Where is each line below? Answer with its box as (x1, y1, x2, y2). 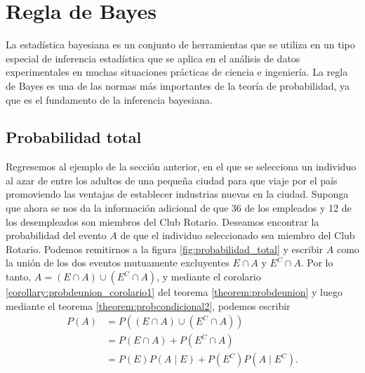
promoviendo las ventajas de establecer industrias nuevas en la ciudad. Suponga (6, 186, 349, 201)
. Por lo (300, 255, 333, 270)
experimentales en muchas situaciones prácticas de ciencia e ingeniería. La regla (6, 65, 348, 79)
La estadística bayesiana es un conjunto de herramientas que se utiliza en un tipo (6, 37, 355, 52)
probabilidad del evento (6, 228, 107, 243)
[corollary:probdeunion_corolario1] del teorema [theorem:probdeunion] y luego (6, 285, 343, 299)
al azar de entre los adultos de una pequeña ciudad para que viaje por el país (6, 172, 338, 187)
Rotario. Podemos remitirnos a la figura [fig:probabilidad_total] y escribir (6, 241, 324, 256)
